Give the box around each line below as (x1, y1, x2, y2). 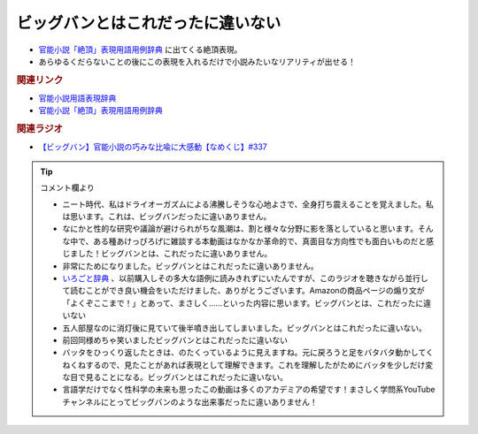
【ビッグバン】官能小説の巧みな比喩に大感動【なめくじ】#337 (38, 141, 267, 152)
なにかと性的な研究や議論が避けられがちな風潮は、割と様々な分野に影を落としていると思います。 (62, 224, 419, 234)
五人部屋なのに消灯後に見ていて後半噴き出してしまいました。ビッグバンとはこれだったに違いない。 (62, 323, 427, 333)
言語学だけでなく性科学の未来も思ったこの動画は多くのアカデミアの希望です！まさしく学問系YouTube (62, 385, 436, 395)
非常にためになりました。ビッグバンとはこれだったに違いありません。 (62, 261, 319, 271)
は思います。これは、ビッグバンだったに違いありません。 (62, 210, 272, 221)
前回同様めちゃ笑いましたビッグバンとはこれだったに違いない (62, 334, 288, 345)
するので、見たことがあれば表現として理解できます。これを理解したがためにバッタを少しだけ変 (85, 359, 434, 370)
